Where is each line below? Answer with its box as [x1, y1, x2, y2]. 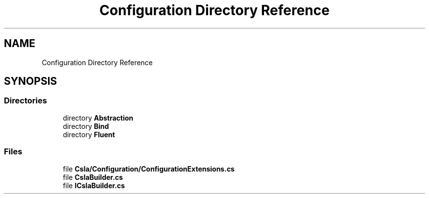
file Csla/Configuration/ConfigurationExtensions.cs [63, 164, 235, 173]
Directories [4, 96, 47, 106]
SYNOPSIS [4, 75, 57, 88]
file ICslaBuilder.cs [63, 181, 125, 190]
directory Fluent [63, 130, 115, 139]
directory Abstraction [63, 113, 134, 122]
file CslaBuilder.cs [63, 173, 123, 181]
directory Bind [63, 122, 109, 130]
